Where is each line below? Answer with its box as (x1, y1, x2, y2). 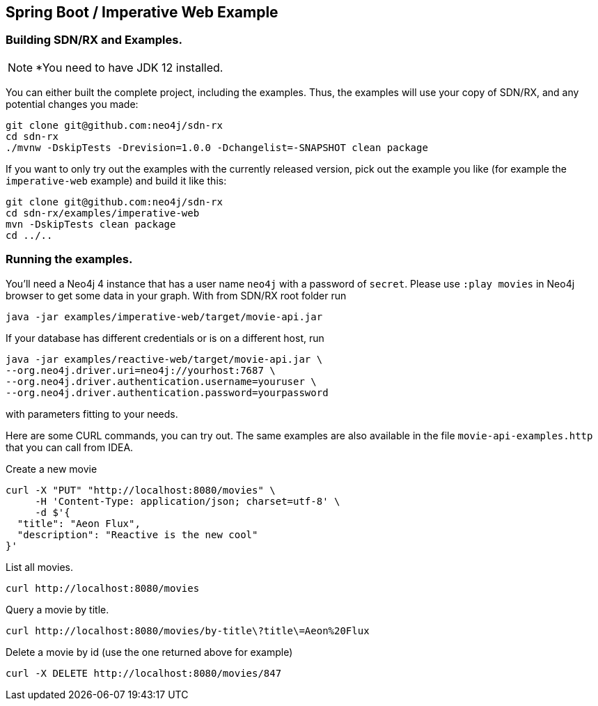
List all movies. (6, 560, 74, 573)
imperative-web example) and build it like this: (6, 174, 227, 187)
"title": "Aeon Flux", (17, 517, 141, 529)
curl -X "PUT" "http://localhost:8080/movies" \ (6, 484, 276, 496)
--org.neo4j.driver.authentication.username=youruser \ (6, 375, 317, 387)
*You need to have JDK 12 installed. (36, 60, 223, 74)
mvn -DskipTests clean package (6, 218, 176, 230)
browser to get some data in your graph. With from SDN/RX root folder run (6, 289, 347, 301)
